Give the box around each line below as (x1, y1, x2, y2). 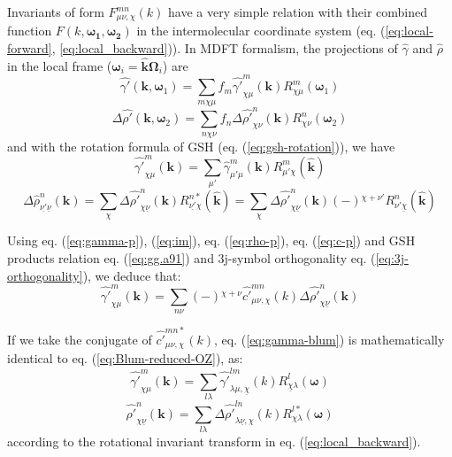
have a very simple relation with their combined (168, 3, 428, 20)
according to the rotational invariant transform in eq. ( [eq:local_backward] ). (7, 432, 421, 451)
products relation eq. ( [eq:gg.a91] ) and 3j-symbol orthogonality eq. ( (7, 249, 376, 267)
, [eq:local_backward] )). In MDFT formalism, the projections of (51, 39, 398, 58)
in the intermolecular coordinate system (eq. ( (136, 21, 386, 40)
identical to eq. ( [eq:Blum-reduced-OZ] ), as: (7, 349, 243, 368)
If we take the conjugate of (7, 330, 152, 349)
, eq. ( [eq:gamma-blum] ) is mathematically (214, 330, 445, 349)
